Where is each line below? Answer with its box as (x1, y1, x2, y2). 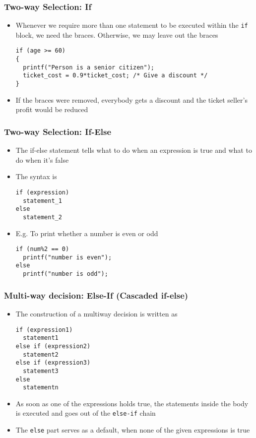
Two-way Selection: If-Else (4, 125, 112, 137)
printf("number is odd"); (23, 270, 108, 278)
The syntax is (15, 171, 57, 182)
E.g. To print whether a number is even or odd (15, 228, 158, 238)
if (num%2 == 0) (15, 246, 69, 253)
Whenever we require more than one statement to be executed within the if (15, 20, 248, 30)
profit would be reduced (15, 104, 88, 115)
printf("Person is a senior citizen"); (23, 63, 154, 71)
